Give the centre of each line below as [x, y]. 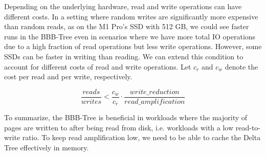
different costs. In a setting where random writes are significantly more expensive [131, 16]
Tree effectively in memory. [47, 148]
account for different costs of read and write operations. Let [98, 66]
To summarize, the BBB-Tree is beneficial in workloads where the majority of [126, 117]
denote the [241, 66]
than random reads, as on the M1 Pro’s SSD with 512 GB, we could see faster [127, 26]
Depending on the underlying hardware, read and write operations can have [123, 6]
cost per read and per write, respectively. [68, 76]
